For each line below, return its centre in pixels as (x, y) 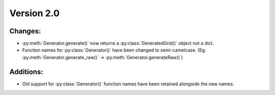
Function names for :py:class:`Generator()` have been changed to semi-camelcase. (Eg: (114, 50)
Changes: (25, 31)
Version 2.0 (34, 13)
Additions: (26, 72)
